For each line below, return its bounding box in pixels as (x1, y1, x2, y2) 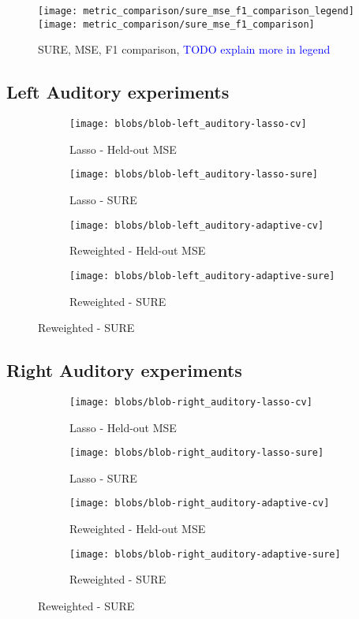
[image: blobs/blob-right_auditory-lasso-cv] (69, 396, 312, 408)
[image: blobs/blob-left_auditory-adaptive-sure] (69, 270, 335, 282)
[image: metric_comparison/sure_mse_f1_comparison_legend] (38, 6, 354, 17)
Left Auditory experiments (6, 80, 230, 104)
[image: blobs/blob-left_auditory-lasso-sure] (69, 169, 318, 181)
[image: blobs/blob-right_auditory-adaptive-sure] (69, 548, 341, 560)
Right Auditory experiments (6, 358, 242, 382)
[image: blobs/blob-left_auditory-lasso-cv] (69, 118, 307, 130)
